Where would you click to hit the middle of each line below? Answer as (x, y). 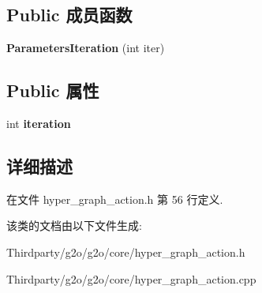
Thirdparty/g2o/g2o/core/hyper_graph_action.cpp (131, 278)
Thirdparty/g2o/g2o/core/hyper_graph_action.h (126, 252)
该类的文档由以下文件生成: (74, 225)
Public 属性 (53, 90)
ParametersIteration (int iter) (86, 48)
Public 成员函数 (69, 15)
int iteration (39, 123)
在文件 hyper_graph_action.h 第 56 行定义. (115, 199)
